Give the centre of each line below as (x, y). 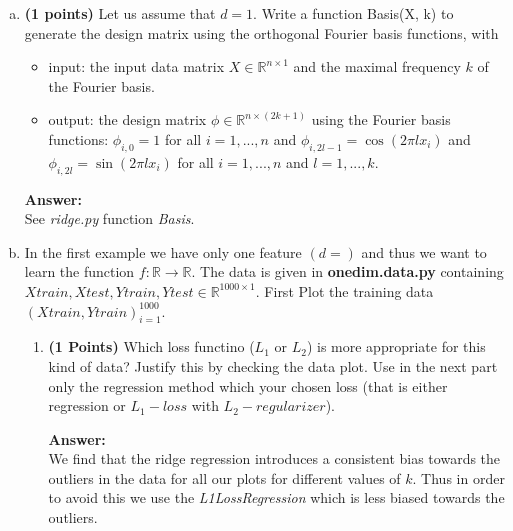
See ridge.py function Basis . (109, 218)
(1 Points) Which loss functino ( (151, 346)
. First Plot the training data (344, 290)
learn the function (79, 271)
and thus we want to (424, 251)
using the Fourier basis (381, 119)
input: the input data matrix (136, 66)
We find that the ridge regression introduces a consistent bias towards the (274, 458)
